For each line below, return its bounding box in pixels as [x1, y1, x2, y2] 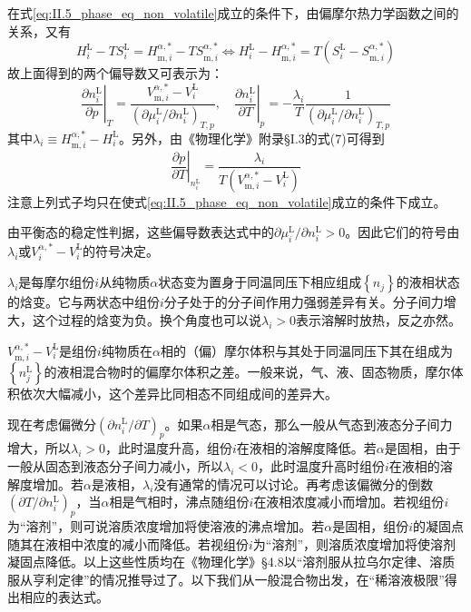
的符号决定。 [83, 241, 160, 260]
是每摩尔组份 [18, 272, 95, 291]
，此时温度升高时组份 [258, 456, 385, 475]
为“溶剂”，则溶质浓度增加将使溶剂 [252, 534, 456, 553]
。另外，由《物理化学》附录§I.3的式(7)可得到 [119, 128, 385, 147]
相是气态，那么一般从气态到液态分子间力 [211, 414, 453, 433]
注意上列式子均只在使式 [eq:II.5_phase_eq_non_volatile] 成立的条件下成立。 [7, 192, 446, 211]
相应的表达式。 [19, 587, 109, 607]
